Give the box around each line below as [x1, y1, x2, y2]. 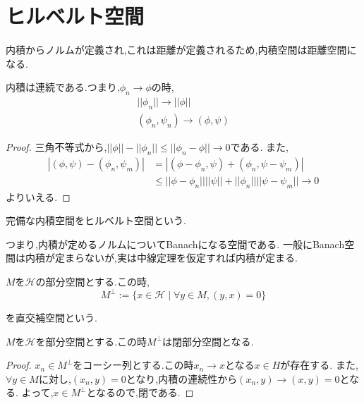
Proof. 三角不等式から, [6, 139, 107, 154]
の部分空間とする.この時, [35, 274, 150, 288]
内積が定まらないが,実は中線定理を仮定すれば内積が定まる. [25, 250, 298, 265]
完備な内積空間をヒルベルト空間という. [6, 213, 186, 228]
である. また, [230, 139, 289, 154]
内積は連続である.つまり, [6, 80, 120, 94]
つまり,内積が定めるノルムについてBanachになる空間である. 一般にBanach [6, 236, 345, 251]
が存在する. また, [280, 357, 358, 372]
